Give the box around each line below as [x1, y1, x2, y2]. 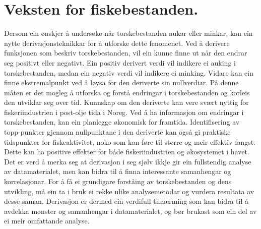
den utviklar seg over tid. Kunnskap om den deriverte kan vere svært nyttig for [4, 97, 249, 107]
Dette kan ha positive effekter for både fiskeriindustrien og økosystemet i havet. [4, 146, 249, 157]
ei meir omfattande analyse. [4, 215, 90, 226]
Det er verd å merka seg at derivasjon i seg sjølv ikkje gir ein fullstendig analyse [4, 156, 251, 166]
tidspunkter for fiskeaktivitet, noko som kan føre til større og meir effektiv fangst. [4, 136, 256, 147]
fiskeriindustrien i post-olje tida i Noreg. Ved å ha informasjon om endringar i [4, 106, 244, 117]
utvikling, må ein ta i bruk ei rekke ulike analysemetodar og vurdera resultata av [4, 186, 254, 196]
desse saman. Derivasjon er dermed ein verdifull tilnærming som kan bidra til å [4, 196, 248, 206]
